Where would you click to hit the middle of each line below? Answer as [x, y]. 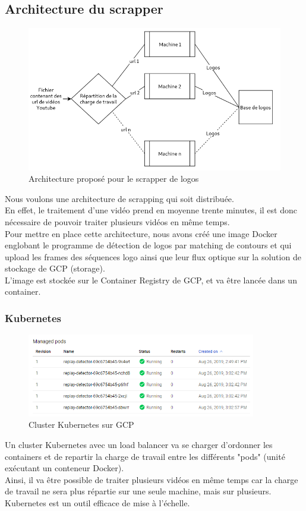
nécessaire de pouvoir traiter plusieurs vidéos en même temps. [117, 221]
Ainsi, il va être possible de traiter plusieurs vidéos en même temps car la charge [152, 479]
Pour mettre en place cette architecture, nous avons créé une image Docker [141, 233]
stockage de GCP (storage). [55, 268]
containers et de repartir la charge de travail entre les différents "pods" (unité [145, 456]
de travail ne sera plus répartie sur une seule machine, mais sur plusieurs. [138, 491]
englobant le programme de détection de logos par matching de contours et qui [148, 245]
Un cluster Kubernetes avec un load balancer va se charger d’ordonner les [139, 445]
